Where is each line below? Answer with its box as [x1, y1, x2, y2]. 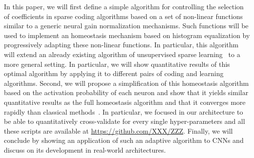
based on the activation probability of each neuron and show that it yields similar [4, 87, 249, 98]
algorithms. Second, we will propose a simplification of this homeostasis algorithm [4, 78, 249, 88]
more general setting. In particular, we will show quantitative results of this [4, 59, 230, 69]
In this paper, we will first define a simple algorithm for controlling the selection [4, 1, 244, 11]
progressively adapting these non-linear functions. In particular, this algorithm [4, 39, 239, 50]
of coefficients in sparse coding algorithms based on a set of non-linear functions [4, 11, 243, 21]
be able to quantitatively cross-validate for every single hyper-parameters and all [4, 116, 245, 126]
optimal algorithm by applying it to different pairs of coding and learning [4, 68, 224, 79]
